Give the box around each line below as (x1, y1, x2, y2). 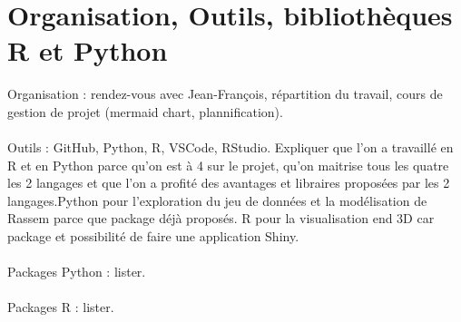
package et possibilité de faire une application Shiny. (7, 227, 299, 246)
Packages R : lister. (7, 298, 114, 317)
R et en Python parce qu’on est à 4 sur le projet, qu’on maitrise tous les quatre (7, 155, 449, 174)
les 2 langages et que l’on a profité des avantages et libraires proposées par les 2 (7, 173, 450, 192)
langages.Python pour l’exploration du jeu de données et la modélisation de (7, 190, 427, 210)
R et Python (7, 32, 168, 69)
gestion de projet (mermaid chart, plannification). (7, 102, 283, 121)
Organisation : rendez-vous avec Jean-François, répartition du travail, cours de (7, 84, 443, 103)
